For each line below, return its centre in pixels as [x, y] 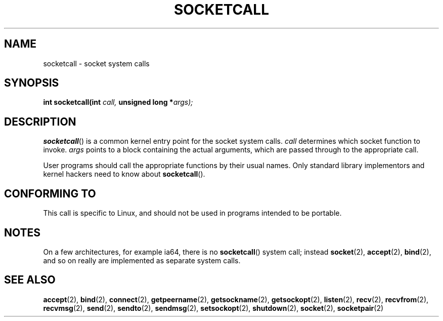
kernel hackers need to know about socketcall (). [124, 174]
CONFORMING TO [50, 193]
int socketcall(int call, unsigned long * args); [118, 102]
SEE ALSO [30, 280]
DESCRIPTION [40, 122]
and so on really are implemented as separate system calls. [142, 260]
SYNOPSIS [32, 83]
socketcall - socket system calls [96, 63]
